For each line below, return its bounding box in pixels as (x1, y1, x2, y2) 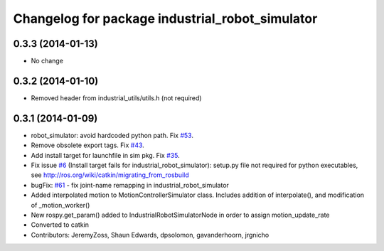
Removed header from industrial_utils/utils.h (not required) (31, 93, 202, 102)
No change (31, 57, 64, 65)
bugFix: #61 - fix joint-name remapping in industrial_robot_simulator (31, 181, 229, 189)
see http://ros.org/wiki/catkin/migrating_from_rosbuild (31, 171, 189, 179)
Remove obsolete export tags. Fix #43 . (31, 141, 145, 149)
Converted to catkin (31, 220, 89, 229)
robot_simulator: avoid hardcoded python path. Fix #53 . (31, 131, 193, 139)
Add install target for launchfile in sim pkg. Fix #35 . (31, 151, 181, 159)
